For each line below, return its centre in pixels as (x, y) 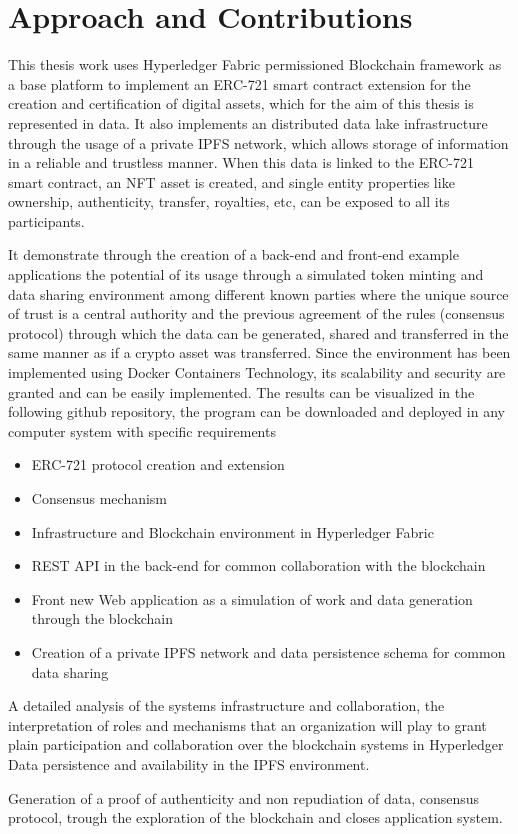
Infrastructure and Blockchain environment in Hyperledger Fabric (232, 531)
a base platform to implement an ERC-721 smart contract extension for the (239, 83)
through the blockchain (102, 618)
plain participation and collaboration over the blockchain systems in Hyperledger (256, 744)
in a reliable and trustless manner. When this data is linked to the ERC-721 (241, 162)
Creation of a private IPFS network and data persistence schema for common (268, 651)
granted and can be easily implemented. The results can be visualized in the (241, 391)
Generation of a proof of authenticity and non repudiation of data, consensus (244, 797)
